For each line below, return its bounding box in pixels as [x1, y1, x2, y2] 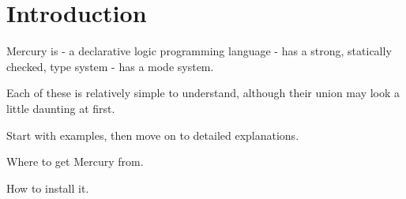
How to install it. [6, 179, 89, 196]
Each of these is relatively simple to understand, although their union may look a [6, 84, 400, 101]
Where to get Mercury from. [6, 153, 144, 170]
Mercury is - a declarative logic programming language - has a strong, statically [6, 43, 392, 59]
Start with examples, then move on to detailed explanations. [6, 126, 299, 143]
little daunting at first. [6, 99, 115, 116]
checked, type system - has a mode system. [6, 58, 214, 74]
